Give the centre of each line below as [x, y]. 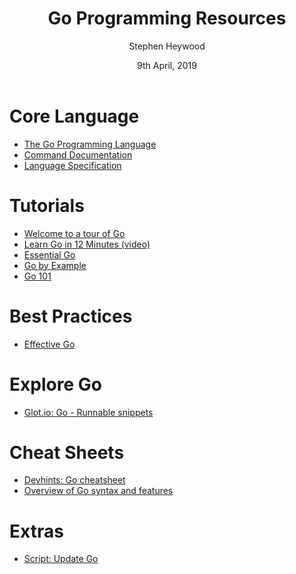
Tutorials [47, 205]
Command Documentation [78, 154]
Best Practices [71, 316]
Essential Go [49, 254]
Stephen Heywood [167, 46]
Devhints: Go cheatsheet [74, 480]
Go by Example [55, 265]
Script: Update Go [61, 559]
